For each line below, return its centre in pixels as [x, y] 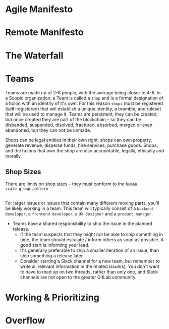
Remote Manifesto [45, 33]
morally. [13, 156]
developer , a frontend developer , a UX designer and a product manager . [79, 213]
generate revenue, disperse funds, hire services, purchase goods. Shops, [81, 145]
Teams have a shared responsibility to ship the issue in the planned [82, 224]
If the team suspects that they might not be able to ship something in [91, 234]
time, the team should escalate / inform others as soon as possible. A [92, 239]
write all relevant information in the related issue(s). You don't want [90, 266]
